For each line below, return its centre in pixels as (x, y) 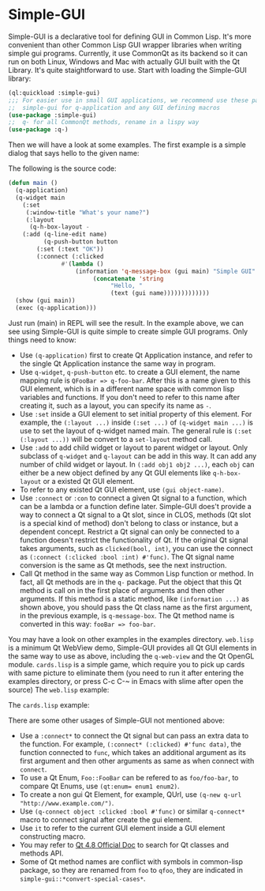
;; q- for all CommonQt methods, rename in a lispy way (104, 123)
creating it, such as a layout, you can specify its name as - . (115, 406)
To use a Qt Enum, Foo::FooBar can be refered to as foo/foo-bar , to (129, 777)
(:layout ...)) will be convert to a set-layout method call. (116, 439)
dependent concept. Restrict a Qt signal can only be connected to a (129, 531)
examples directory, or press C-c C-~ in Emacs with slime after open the (126, 681)
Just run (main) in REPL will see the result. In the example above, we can (126, 323)
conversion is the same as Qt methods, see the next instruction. (123, 565)
